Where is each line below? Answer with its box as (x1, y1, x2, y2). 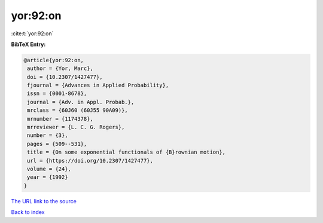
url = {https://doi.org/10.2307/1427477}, (27, 157, 154, 164)
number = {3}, (27, 132, 68, 139)
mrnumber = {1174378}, (27, 115, 94, 122)
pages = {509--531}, (27, 140, 87, 147)
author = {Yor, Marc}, (27, 65, 94, 72)
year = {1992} (27, 174, 68, 181)
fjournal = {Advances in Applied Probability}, (27, 82, 169, 89)
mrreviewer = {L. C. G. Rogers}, (27, 124, 125, 131)
